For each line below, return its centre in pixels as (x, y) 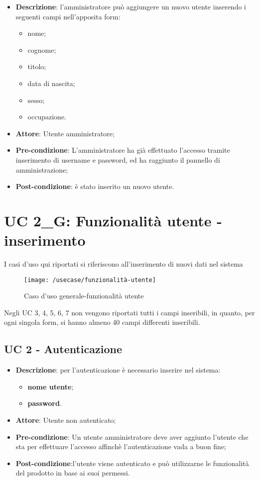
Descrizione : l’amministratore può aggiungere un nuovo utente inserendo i (131, 6)
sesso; (36, 100)
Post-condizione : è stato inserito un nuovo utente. (95, 186)
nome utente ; (51, 386)
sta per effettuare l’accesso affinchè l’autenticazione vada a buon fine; (121, 446)
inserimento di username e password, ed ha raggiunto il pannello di (118, 159)
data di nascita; (51, 83)
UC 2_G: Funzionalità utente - (113, 220)
